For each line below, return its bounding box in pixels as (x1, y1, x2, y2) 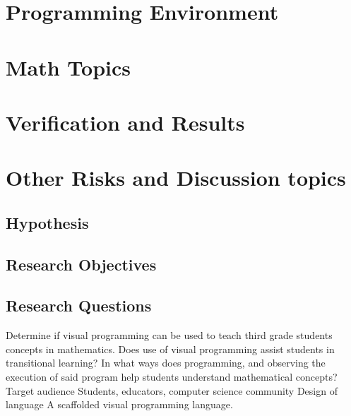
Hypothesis (6, 211, 89, 233)
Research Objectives (6, 253, 157, 275)
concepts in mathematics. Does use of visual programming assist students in (6, 341, 335, 356)
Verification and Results (6, 107, 245, 136)
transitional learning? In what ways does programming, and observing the (6, 355, 326, 370)
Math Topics (6, 52, 131, 81)
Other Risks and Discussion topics (6, 163, 346, 192)
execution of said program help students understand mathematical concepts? (6, 369, 338, 384)
